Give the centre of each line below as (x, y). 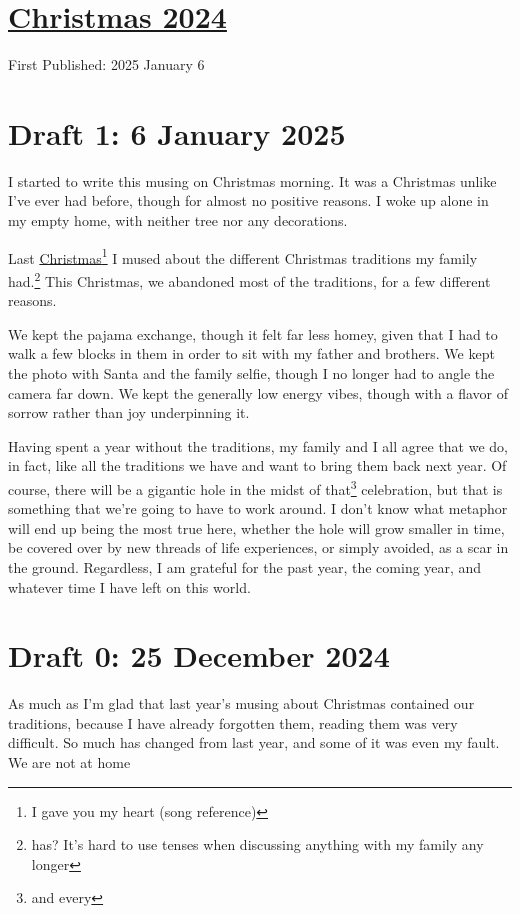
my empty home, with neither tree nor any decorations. (178, 220)
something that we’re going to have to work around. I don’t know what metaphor (258, 508)
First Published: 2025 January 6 (106, 64)
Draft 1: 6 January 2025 (177, 132)
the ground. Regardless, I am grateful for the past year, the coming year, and (245, 566)
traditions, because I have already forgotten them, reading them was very (233, 722)
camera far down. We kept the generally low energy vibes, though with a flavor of (258, 392)
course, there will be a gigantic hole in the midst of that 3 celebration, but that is (255, 487)
